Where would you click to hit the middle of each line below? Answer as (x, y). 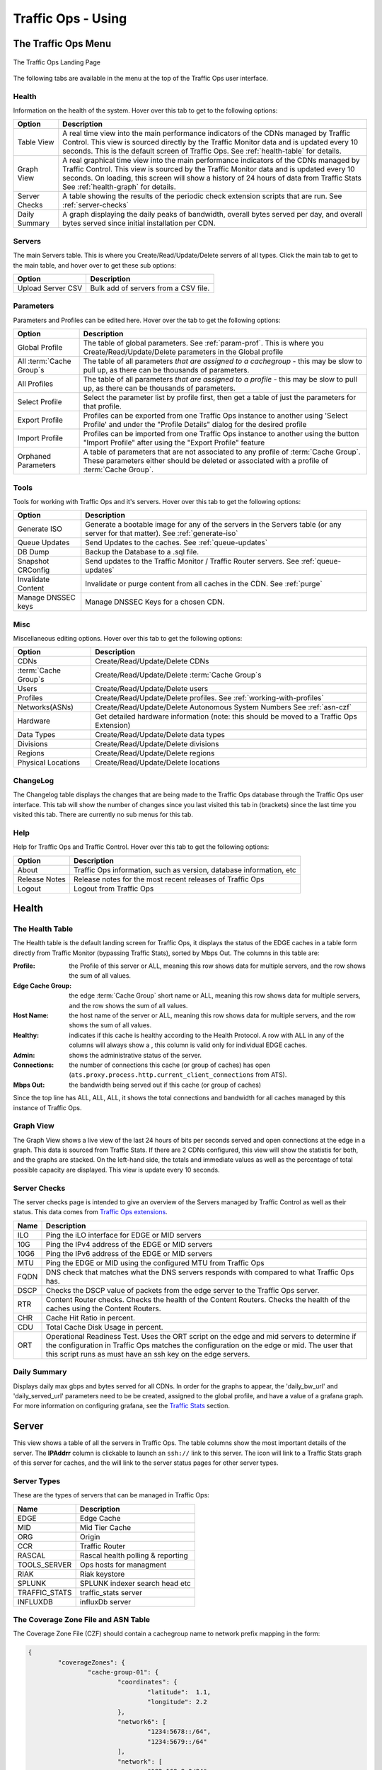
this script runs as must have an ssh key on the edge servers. (148, 1354)
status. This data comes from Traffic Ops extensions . (90, 1212)
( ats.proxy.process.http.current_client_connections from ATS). (178, 1075)
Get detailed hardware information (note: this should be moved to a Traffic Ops (226, 716)
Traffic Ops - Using (70, 18)
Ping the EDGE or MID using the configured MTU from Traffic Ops (155, 1262)
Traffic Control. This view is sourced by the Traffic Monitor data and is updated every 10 (209, 169)
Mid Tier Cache (105, 1527)
